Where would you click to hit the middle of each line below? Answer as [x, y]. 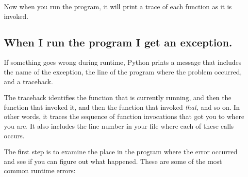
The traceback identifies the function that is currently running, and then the [118, 97]
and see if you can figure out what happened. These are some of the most [113, 161]
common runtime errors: [40, 170]
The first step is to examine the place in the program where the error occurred [121, 152]
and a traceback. [29, 81]
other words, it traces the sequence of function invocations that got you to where [124, 116]
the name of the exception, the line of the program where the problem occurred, [123, 71]
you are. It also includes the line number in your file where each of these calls [119, 125]
